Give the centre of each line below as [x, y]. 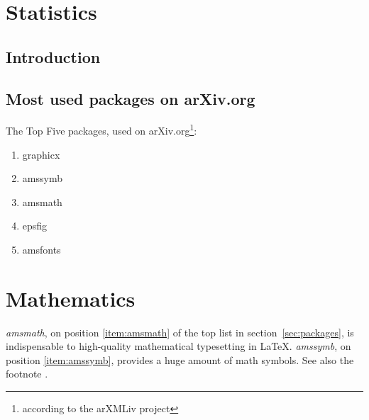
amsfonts [42, 249]
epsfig [35, 226]
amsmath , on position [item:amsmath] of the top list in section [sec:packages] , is [180, 332]
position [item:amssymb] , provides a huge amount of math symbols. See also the [180, 359]
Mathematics [71, 298]
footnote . [27, 374]
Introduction [53, 56]
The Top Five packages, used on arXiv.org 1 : [101, 130]
